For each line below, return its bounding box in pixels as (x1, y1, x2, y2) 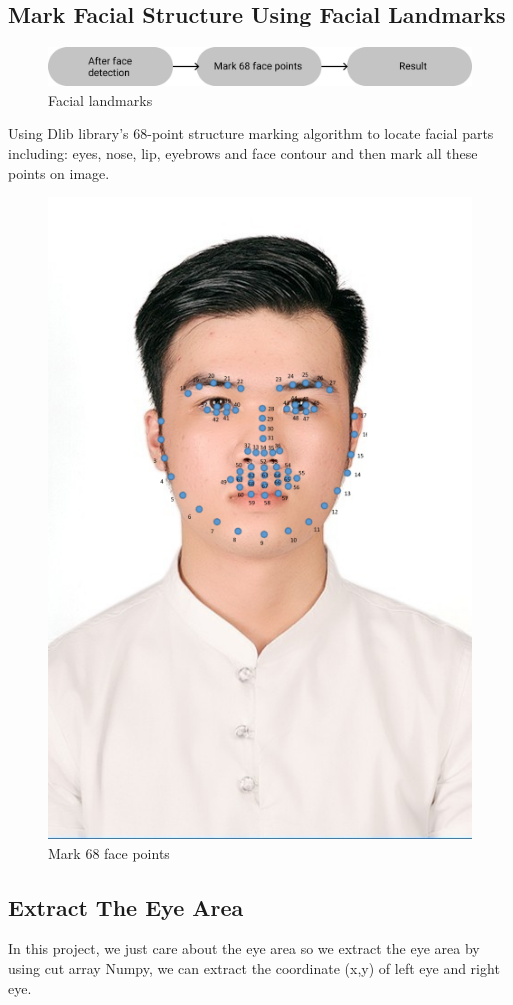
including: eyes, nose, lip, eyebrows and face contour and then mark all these (8, 142, 478, 163)
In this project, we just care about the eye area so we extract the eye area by (8, 938, 480, 959)
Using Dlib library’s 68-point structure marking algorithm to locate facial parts (8, 123, 494, 144)
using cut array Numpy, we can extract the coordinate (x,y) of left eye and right (8, 957, 500, 978)
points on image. (8, 162, 110, 183)
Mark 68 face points (48, 842, 170, 863)
